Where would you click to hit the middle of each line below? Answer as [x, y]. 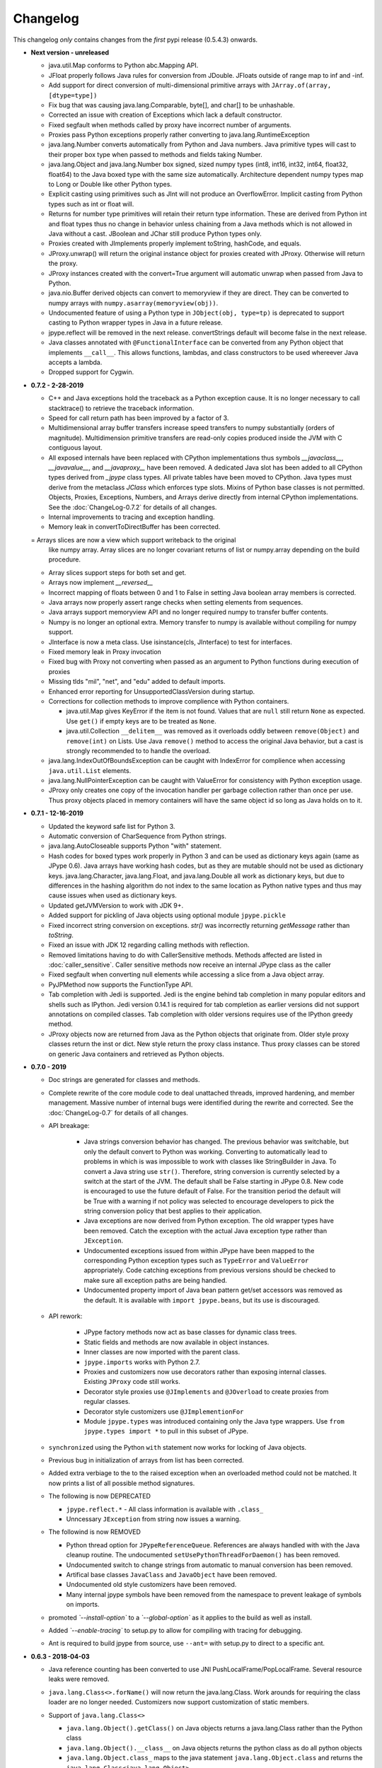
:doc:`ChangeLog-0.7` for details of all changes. [118, 1112]
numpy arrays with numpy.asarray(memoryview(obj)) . [133, 303]
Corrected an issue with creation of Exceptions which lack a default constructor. [165, 115]
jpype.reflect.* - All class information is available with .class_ [165, 1509]
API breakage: [69, 1125]
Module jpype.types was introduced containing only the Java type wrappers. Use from [214, 1421]
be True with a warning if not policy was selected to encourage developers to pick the [209, 1201]
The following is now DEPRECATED [100, 1496]
